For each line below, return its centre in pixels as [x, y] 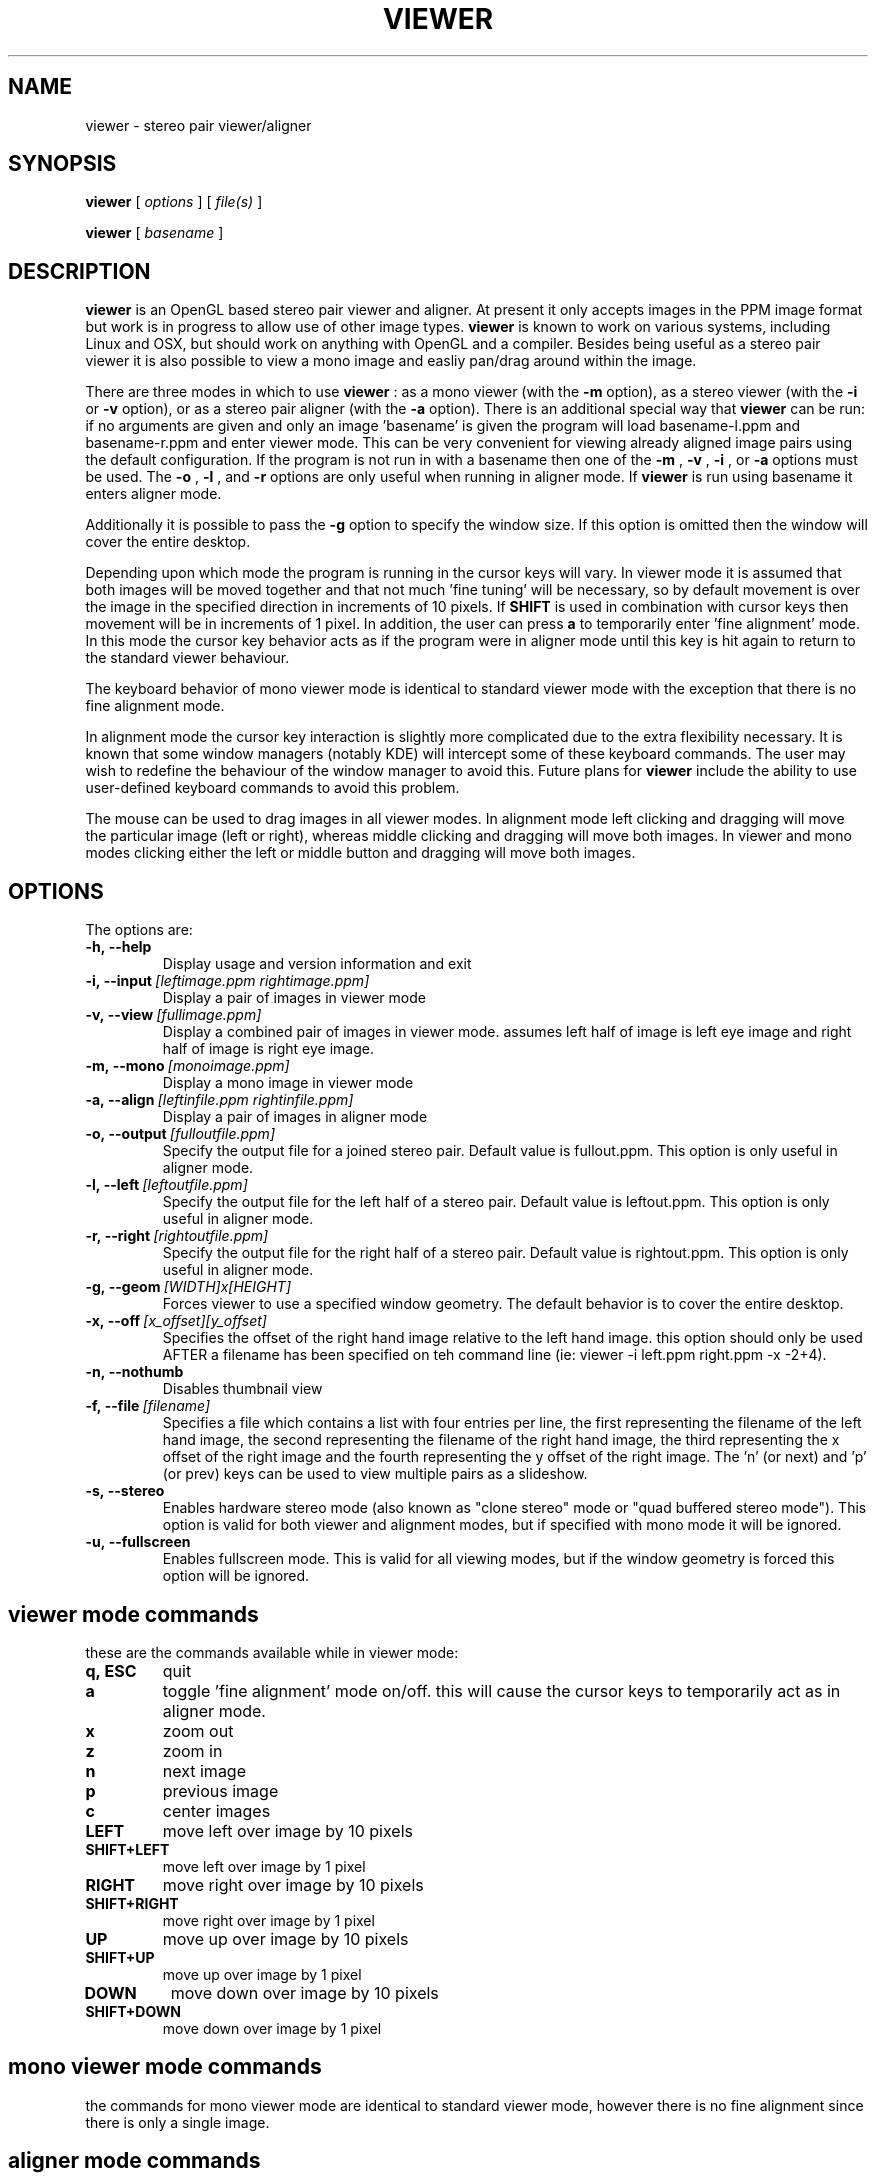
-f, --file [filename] [148, 1406]
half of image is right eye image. [268, 1049]
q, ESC [111, 1670]
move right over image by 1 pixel [268, 1920]
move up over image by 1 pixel [262, 1974]
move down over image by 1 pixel [272, 2028]
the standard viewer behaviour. [187, 658]
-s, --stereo [125, 1491]
